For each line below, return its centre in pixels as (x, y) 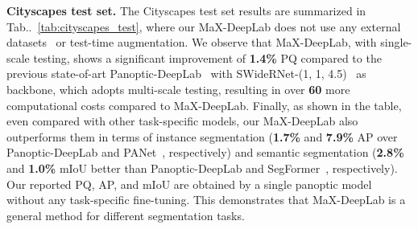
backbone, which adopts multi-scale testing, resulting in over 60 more (178, 89)
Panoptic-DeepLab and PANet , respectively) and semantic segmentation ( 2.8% (205, 152)
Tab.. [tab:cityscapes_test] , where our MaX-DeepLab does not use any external (204, 26)
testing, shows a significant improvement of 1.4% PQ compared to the (207, 57)
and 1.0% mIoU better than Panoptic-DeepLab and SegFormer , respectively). (202, 168)
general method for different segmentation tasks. (126, 215)
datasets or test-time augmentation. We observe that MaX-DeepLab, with (192, 42)
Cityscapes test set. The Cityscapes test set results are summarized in (186, 10)
